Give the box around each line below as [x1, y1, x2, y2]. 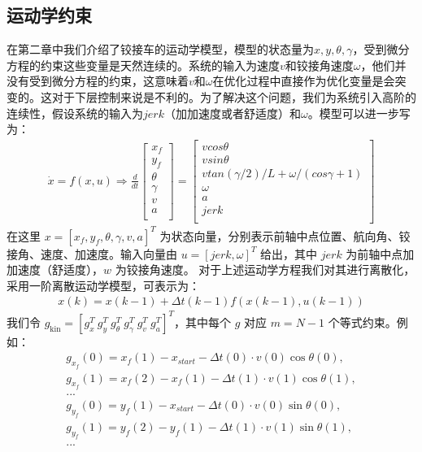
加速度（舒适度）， [7, 261, 103, 278]
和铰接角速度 [285, 56, 354, 73]
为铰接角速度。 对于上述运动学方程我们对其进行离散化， [115, 261, 415, 278]
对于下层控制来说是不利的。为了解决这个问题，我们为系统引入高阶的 [51, 88, 416, 105]
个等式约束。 [328, 313, 397, 330]
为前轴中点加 [346, 245, 415, 262]
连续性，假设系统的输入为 [7, 104, 143, 121]
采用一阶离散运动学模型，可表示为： [7, 276, 200, 293]
